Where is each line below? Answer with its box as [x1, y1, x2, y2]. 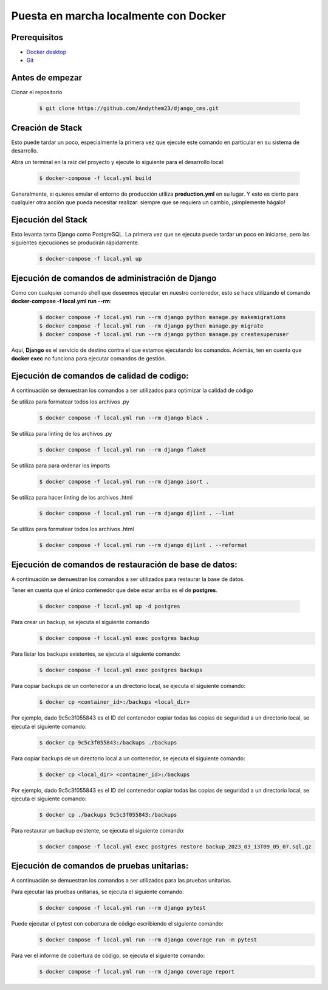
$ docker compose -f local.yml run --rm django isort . [39, 478, 210, 485]
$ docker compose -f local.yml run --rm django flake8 [39, 446, 206, 453]
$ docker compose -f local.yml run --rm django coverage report [39, 968, 235, 975]
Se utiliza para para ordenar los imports [11, 462, 111, 469]
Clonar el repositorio [11, 89, 63, 96]
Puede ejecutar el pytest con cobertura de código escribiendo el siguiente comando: [11, 920, 224, 927]
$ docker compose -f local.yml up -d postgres [39, 603, 180, 610]
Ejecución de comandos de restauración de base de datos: [11, 559, 238, 569]
